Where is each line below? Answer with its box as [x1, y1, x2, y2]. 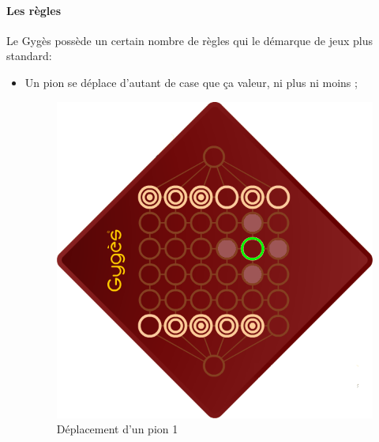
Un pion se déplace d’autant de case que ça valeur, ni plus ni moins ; [24, 74, 358, 90]
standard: [6, 47, 52, 64]
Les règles [6, 2, 62, 18]
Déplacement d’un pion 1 [56, 421, 178, 437]
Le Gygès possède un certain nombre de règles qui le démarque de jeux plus [6, 32, 373, 48]
